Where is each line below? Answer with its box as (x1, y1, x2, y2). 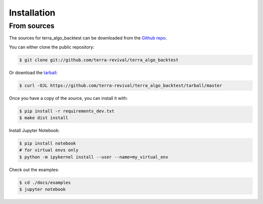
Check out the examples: (9, 167, 59, 172)
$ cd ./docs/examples (19, 180, 71, 185)
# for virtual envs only (19, 148, 79, 153)
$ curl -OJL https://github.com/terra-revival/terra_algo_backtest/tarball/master (19, 83, 223, 88)
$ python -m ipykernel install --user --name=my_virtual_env (19, 154, 169, 160)
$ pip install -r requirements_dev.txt (19, 108, 114, 114)
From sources (9, 21, 55, 30)
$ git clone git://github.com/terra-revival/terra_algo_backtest (19, 57, 179, 63)
